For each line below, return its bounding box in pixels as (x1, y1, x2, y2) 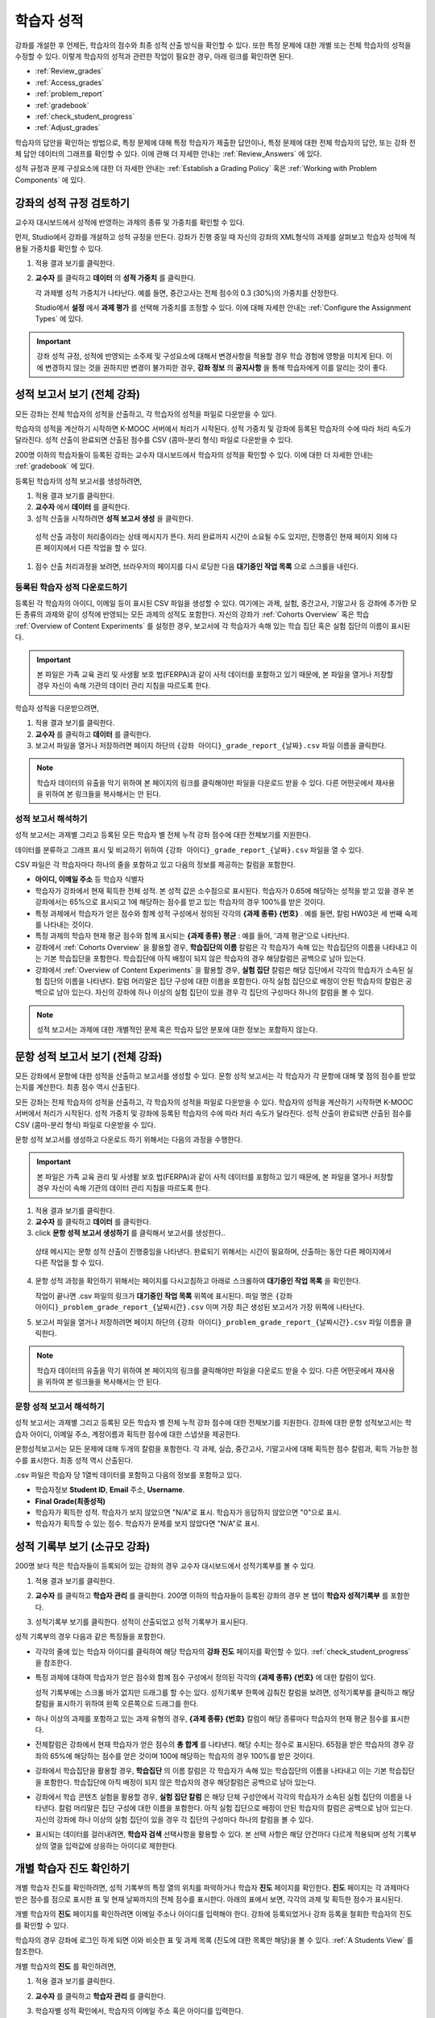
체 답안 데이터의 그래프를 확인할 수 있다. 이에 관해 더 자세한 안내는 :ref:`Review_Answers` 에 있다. (14, 149, 322, 159)
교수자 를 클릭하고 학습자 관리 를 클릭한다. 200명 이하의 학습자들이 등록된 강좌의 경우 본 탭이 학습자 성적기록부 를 (35, 1591, 389, 1601)
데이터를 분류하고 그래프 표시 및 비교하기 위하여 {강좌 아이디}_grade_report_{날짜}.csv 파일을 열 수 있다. (14, 844, 364, 855)
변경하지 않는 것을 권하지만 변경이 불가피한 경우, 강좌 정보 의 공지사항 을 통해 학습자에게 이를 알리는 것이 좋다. (44, 362, 388, 372)
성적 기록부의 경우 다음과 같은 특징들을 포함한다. (14, 1631, 166, 1642)
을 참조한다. (35, 1658, 72, 1668)
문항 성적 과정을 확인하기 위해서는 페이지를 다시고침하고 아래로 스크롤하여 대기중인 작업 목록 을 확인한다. (35, 1276, 362, 1286)
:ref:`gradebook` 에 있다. (14, 461, 95, 471)
